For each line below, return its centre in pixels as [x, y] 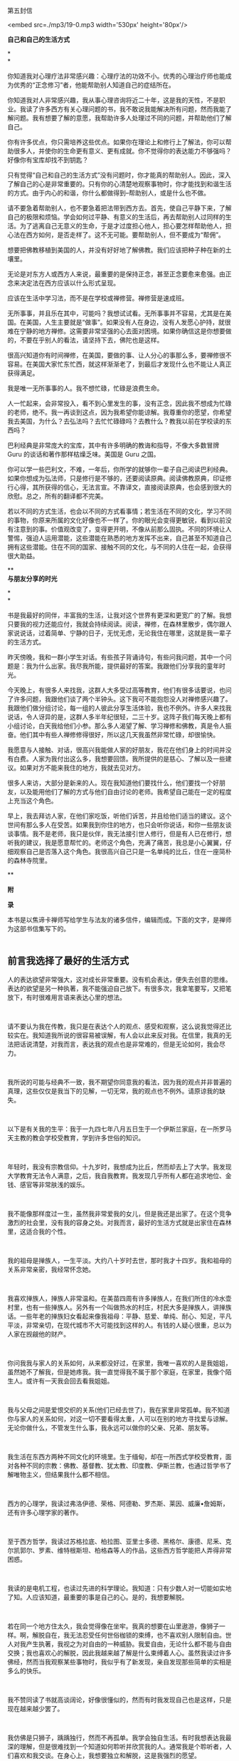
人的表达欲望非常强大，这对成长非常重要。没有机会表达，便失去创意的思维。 [119, 979]
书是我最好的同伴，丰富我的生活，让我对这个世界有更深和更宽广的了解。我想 [119, 615]
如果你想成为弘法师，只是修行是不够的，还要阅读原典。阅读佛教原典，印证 [116, 478]
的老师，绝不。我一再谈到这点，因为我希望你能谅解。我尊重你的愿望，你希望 [119, 412]
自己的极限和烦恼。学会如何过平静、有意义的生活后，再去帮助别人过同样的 [116, 217]
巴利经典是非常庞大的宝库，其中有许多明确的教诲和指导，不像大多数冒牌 [113, 445]
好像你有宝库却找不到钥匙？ [48, 160]
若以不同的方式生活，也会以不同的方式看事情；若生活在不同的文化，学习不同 [119, 511]
